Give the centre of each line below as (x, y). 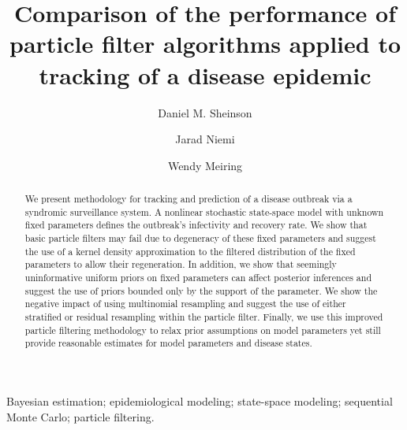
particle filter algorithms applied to (205, 44)
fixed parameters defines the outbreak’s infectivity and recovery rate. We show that (196, 225)
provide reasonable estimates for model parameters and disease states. (168, 343)
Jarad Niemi (205, 139)
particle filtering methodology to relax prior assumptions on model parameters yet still (203, 330)
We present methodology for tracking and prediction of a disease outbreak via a (189, 199)
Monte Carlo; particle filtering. (80, 416)
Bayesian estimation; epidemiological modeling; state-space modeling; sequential (200, 400)
